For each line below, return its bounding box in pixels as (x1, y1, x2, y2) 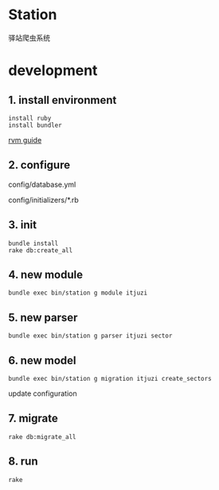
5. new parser (8, 310, 78, 324)
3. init (8, 218, 37, 232)
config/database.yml (8, 180, 76, 189)
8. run (8, 455, 38, 468)
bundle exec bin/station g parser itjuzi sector (8, 332, 173, 340)
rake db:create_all (8, 246, 73, 255)
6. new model (8, 354, 76, 367)
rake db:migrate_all (8, 433, 77, 441)
